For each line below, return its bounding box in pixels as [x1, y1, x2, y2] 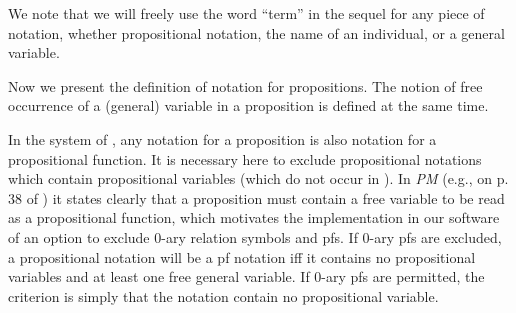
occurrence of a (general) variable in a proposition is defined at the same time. [8, 95, 489, 116]
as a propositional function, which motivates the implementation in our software [8, 207, 500, 228]
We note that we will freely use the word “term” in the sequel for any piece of [8, 3, 485, 23]
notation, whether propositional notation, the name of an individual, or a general [8, 22, 505, 43]
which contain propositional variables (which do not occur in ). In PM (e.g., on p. [8, 168, 509, 189]
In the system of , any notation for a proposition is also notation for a [8, 128, 437, 149]
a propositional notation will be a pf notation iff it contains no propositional [8, 246, 476, 267]
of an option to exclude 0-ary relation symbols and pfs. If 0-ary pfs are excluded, [8, 226, 502, 247]
